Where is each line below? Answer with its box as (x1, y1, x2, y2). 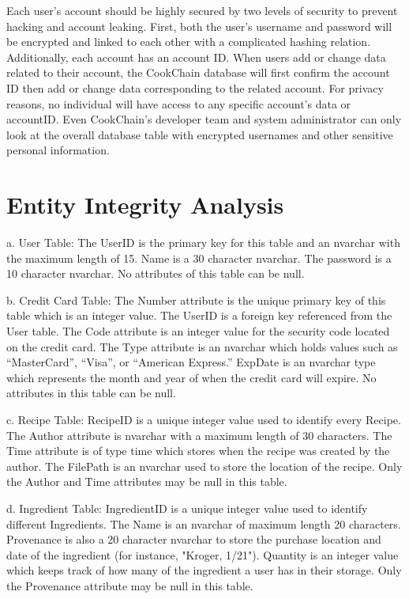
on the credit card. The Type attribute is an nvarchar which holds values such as (6, 338, 398, 354)
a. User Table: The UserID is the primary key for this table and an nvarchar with (6, 234, 400, 251)
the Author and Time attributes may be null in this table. (6, 473, 287, 490)
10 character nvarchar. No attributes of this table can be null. (6, 265, 305, 282)
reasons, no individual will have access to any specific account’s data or (6, 95, 351, 112)
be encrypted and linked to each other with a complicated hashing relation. (6, 33, 371, 50)
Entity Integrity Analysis (6, 188, 284, 221)
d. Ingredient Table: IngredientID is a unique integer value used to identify (6, 499, 368, 516)
